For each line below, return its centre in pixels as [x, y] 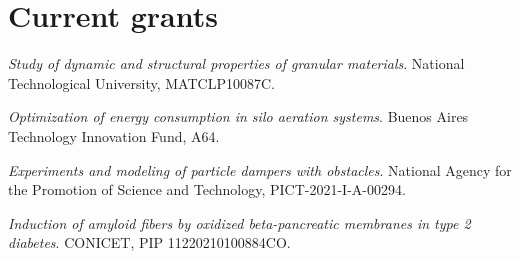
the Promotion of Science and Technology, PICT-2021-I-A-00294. [207, 189]
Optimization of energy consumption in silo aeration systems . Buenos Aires [238, 116]
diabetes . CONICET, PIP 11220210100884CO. [149, 242]
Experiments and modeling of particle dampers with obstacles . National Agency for [260, 169]
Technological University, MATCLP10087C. [141, 82]
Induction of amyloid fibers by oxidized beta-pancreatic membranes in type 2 [239, 222]
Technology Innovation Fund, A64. [114, 135]
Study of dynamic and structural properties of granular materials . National [236, 63]
